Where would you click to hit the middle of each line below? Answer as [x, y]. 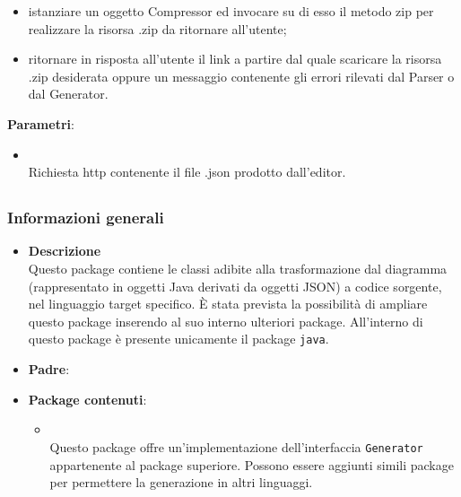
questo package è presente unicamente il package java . [178, 339]
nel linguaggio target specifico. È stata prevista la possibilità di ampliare [228, 304]
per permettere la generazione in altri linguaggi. [181, 482]
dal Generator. [68, 94]
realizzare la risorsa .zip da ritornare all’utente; [157, 28]
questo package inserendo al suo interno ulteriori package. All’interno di [226, 321]
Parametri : [41, 123]
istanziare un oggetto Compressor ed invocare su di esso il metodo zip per [231, 11]
